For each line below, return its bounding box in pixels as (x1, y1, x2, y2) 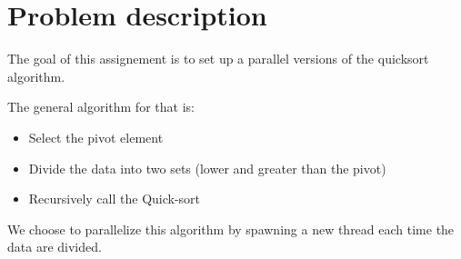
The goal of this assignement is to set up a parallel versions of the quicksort (7, 49, 429, 68)
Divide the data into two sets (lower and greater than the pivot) (28, 158, 386, 177)
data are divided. (7, 237, 102, 256)
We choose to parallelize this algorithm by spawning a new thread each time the (7, 219, 455, 238)
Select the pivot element (28, 127, 164, 146)
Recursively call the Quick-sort (28, 189, 201, 208)
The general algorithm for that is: (7, 97, 195, 116)
